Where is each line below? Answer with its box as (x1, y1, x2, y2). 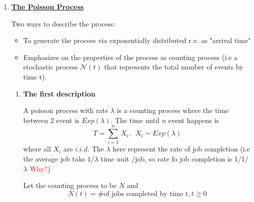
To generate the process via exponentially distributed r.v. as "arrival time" (23, 35, 251, 45)
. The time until (110, 114, 159, 125)
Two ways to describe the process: (11, 18, 115, 28)
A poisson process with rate (23, 105, 108, 115)
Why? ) (29, 163, 50, 173)
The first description (23, 88, 95, 98)
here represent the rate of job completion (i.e (112, 143, 250, 154)
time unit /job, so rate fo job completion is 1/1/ (100, 153, 248, 164)
